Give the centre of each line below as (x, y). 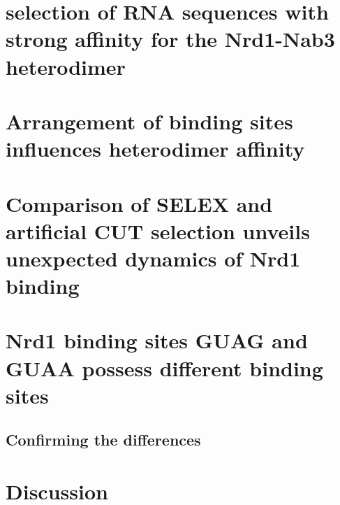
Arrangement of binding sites (149, 121)
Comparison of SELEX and (139, 203)
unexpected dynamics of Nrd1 (153, 258)
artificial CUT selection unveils (158, 230)
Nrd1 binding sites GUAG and (157, 340)
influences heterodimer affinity (155, 149)
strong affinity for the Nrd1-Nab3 (170, 39)
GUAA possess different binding (164, 368)
